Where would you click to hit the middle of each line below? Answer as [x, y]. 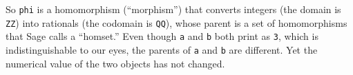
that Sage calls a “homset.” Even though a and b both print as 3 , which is [162, 36]
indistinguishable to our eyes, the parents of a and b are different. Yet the [162, 49]
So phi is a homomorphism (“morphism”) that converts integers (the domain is [173, 9]
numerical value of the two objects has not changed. [115, 63]
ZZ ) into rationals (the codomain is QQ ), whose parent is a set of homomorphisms [176, 22]
